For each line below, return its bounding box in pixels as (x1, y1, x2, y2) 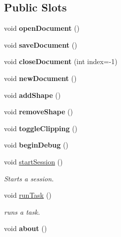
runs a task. (4, 206, 40, 217)
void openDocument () (4, 23, 80, 33)
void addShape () (4, 89, 61, 100)
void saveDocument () (4, 39, 77, 50)
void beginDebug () (4, 140, 68, 150)
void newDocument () (4, 73, 77, 83)
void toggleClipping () (4, 123, 78, 133)
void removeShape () (4, 106, 73, 117)
